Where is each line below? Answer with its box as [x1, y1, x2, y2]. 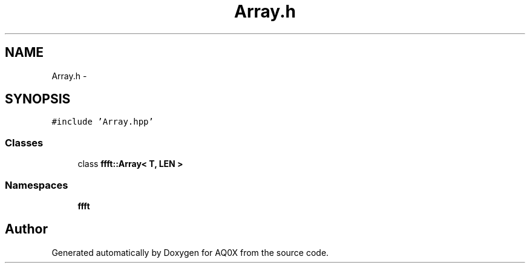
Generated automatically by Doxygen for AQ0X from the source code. [51, 247, 329, 258]
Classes [5, 136, 44, 149]
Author [5, 221, 48, 237]
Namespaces [5, 178, 68, 191]
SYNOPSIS [5, 91, 71, 107]
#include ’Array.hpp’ [51, 117, 154, 127]
